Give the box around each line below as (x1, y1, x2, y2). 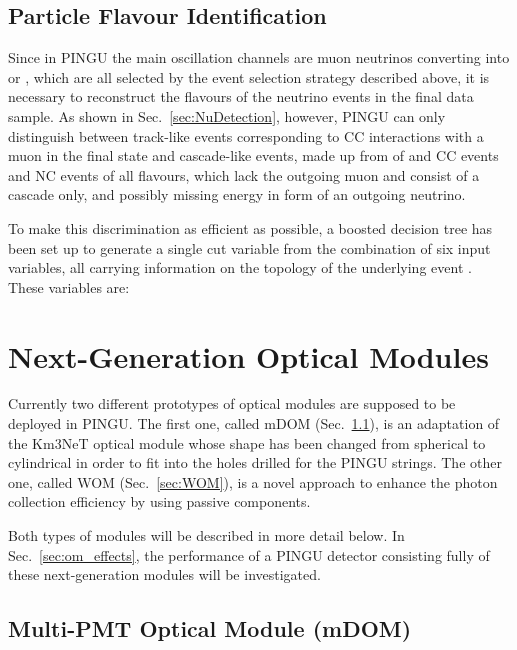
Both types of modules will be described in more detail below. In (8, 525, 405, 546)
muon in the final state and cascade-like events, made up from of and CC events (8, 145, 499, 166)
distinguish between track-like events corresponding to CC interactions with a (8, 125, 484, 146)
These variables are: (8, 276, 130, 297)
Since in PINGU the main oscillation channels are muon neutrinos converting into (8, 47, 510, 68)
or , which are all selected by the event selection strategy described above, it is (8, 66, 490, 87)
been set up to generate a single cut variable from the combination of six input (8, 237, 491, 258)
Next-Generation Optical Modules (8, 335, 489, 376)
